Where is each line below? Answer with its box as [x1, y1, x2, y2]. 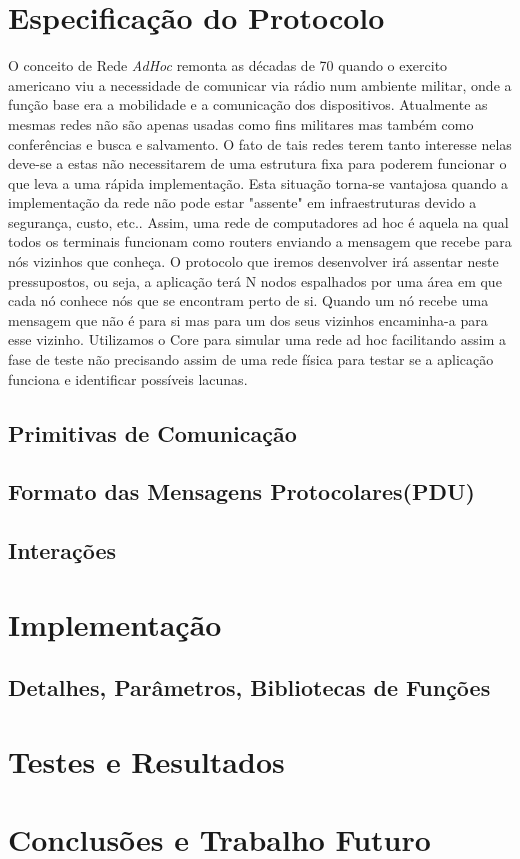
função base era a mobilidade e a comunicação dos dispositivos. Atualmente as [8, 94, 488, 115]
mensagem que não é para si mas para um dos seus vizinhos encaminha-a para [8, 309, 488, 330]
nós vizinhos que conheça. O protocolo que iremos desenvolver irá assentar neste [8, 251, 499, 272]
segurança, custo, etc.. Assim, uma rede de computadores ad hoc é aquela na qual [8, 211, 509, 232]
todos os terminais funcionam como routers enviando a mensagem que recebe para [8, 231, 512, 252]
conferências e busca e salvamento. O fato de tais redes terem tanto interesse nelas [8, 133, 512, 154]
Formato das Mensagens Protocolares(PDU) [8, 476, 475, 507]
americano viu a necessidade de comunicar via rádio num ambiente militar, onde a [8, 74, 512, 95]
